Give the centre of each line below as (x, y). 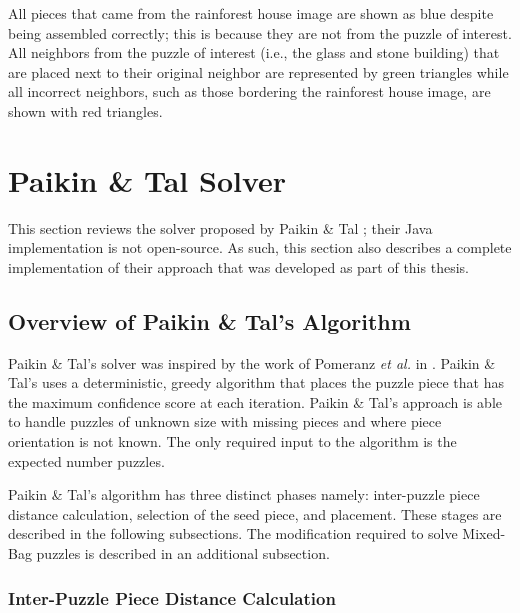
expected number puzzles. (86, 460)
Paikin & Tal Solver (147, 179)
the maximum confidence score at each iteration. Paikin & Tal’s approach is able (255, 401)
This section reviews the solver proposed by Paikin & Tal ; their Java (220, 227)
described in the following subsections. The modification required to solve (233, 533)
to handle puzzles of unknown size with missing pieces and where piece (225, 421)
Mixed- (484, 533)
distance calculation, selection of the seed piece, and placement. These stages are (255, 513)
